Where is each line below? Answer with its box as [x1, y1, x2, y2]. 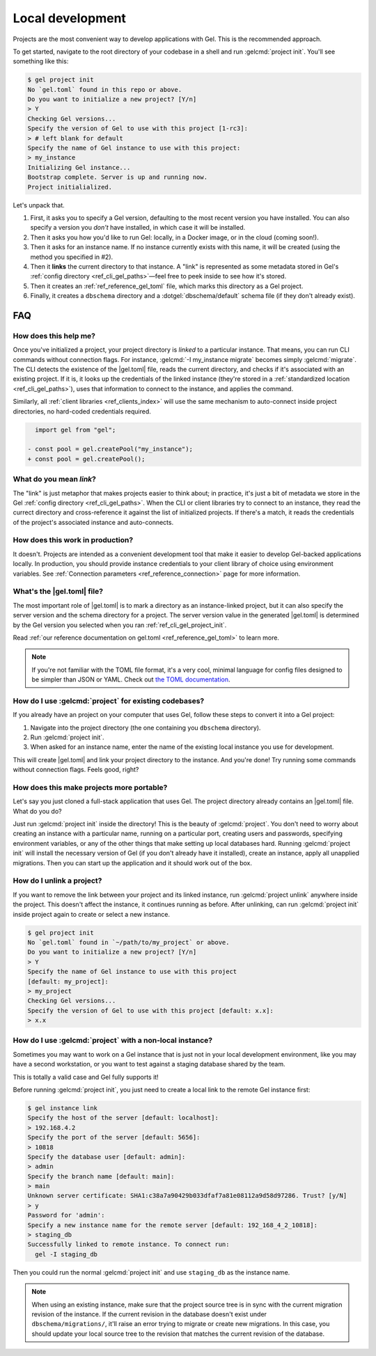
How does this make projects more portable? [13, 782, 168, 792]
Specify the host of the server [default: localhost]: [27, 1114, 219, 1122]
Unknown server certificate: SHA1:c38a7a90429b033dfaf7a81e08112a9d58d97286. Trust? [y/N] [27, 1192, 347, 1200]
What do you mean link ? [13, 474, 97, 484]
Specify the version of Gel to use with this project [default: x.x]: [27, 1007, 274, 1014]
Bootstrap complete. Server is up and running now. [27, 173, 208, 181]
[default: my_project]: [27, 977, 109, 985]
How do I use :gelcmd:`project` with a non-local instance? [13, 1036, 212, 1046]
